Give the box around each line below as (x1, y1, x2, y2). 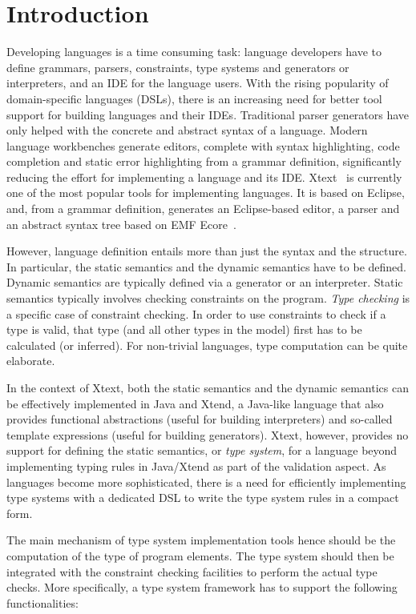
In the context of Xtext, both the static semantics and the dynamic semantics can (6, 379, 409, 395)
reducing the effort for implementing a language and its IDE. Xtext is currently (6, 168, 402, 185)
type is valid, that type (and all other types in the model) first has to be (6, 321, 362, 338)
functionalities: (6, 594, 79, 611)
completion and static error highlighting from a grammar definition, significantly (6, 153, 402, 170)
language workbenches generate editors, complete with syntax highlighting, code (6, 137, 400, 154)
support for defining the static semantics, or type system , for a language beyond (6, 442, 398, 459)
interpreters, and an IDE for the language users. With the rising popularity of (6, 74, 389, 91)
